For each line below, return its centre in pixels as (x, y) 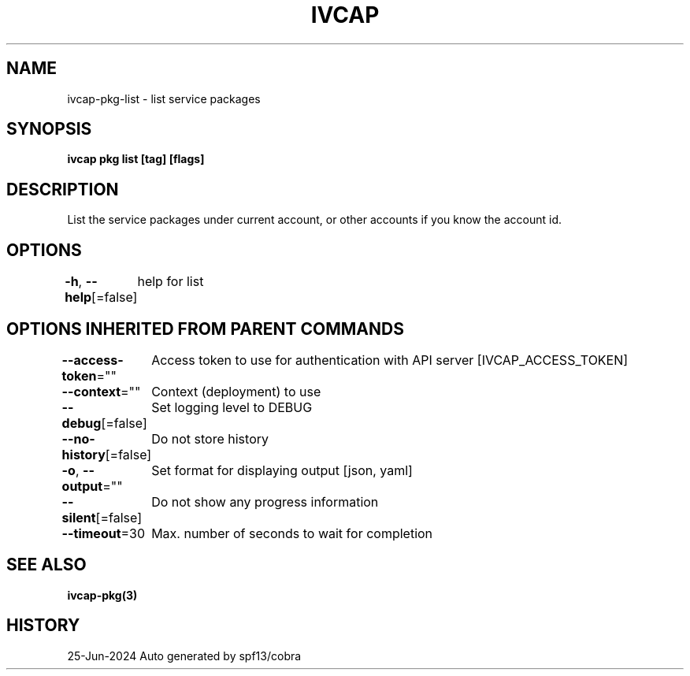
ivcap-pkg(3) (102, 595)
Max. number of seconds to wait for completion (292, 533)
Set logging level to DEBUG (232, 407)
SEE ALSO (46, 565)
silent (79, 517)
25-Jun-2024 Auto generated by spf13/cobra (184, 656)
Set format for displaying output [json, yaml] (282, 470)
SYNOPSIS (49, 129)
